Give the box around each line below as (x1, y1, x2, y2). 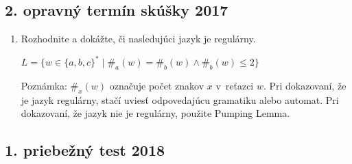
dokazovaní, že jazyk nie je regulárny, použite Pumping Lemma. (21, 106, 290, 120)
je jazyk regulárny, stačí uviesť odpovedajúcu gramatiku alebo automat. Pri (21, 92, 339, 107)
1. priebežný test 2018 (5, 139, 165, 161)
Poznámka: (21, 79, 67, 93)
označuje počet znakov (109, 79, 204, 93)
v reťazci (215, 79, 254, 93)
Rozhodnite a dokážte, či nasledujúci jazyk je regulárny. (21, 31, 256, 46)
